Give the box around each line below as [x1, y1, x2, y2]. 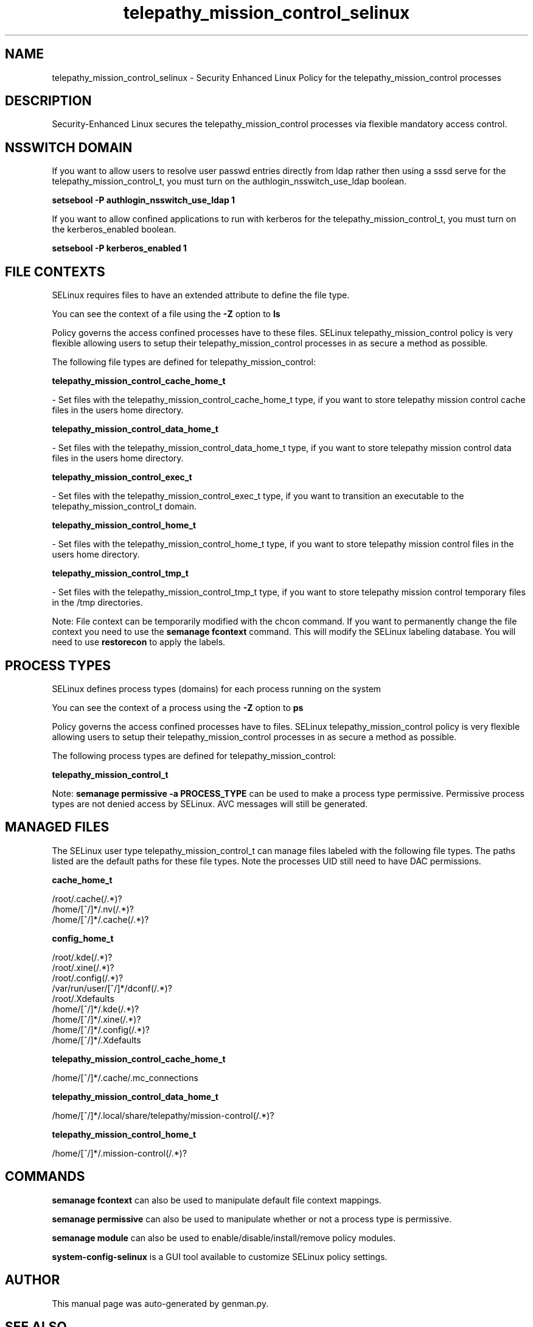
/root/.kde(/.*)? [52, 951, 113, 962]
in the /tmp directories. [52, 597, 143, 608]
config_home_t [52, 933, 114, 944]
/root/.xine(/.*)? [52, 962, 114, 973]
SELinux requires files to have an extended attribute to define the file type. [52, 290, 350, 301]
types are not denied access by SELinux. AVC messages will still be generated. [52, 798, 368, 809]
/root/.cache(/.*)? [52, 893, 122, 904]
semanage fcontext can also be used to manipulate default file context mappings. [52, 1194, 381, 1205]
